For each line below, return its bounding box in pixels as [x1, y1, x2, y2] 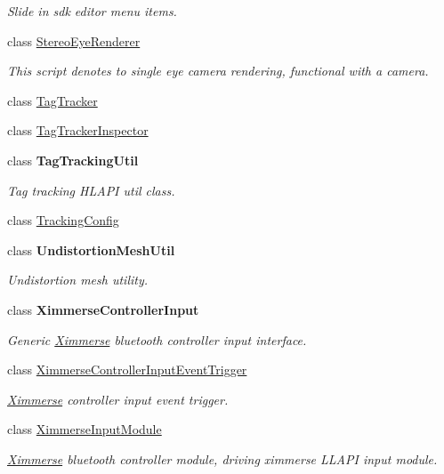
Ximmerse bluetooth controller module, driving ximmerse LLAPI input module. [7, 449, 438, 468]
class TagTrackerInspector [7, 121, 149, 140]
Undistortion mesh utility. [7, 270, 149, 289]
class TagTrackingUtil [7, 150, 139, 169]
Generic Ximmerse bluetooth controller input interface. [7, 330, 307, 349]
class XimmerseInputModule [7, 420, 162, 438]
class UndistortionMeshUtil [7, 240, 175, 259]
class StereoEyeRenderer [7, 31, 141, 50]
